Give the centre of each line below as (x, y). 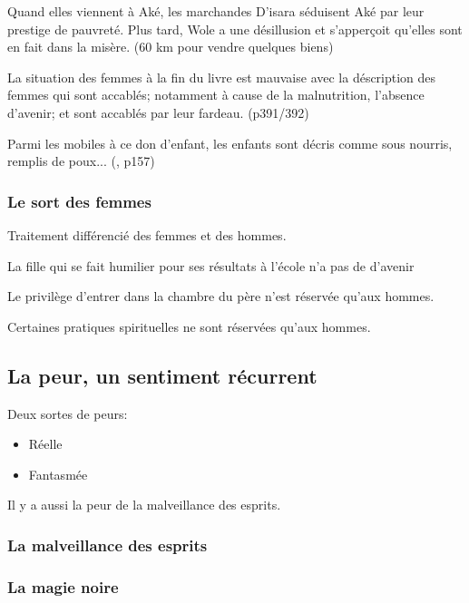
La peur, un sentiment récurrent (162, 375)
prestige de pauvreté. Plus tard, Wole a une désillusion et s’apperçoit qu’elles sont (235, 29)
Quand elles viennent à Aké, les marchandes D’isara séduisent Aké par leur (216, 11)
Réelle (45, 444)
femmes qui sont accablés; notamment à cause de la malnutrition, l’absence (216, 95)
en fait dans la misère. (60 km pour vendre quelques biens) (171, 47)
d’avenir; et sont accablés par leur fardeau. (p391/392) (158, 112)
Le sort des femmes (79, 201)
